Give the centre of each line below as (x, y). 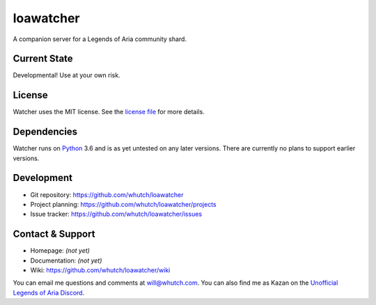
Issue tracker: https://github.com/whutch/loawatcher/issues (116, 214)
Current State (43, 59)
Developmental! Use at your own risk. (67, 75)
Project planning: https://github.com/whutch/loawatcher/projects (123, 204)
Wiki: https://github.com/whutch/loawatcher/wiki (100, 270)
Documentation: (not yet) (66, 260)
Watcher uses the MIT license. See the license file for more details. (109, 112)
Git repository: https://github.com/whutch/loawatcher (107, 194)
